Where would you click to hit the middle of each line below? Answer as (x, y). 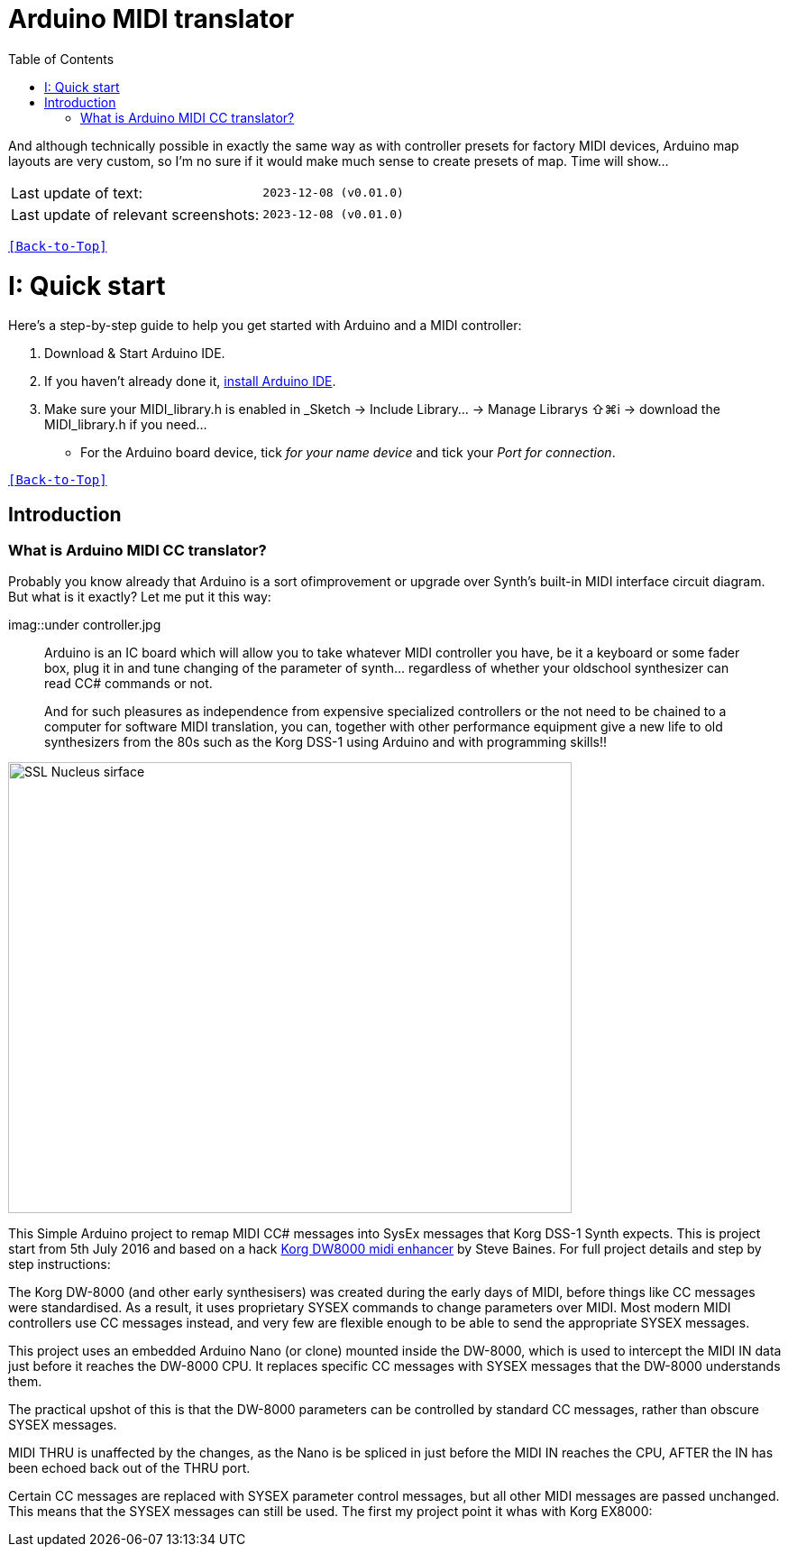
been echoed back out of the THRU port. (129, 1468)
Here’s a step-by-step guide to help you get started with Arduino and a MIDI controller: (265, 326)
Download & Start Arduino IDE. (135, 354)
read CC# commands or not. (128, 684)
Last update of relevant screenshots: (135, 214)
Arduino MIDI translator (151, 19)
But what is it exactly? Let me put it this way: (140, 597)
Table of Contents (61, 59)
